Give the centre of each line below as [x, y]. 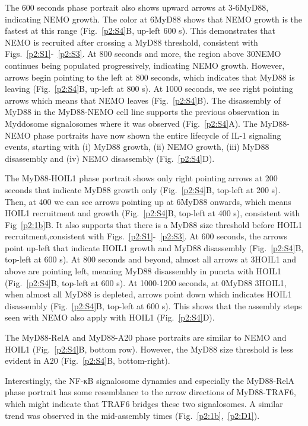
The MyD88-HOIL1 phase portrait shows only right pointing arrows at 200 [141, 178]
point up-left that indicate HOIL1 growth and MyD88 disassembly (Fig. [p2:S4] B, [154, 247]
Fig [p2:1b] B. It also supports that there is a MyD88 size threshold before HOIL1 [154, 224]
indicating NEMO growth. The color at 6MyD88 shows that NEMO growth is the [154, 19]
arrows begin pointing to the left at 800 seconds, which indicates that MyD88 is [150, 77]
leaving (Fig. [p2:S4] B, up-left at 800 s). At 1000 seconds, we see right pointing [149, 89]
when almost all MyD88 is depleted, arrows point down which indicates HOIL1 [148, 294]
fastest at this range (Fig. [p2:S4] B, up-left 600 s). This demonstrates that [140, 31]
